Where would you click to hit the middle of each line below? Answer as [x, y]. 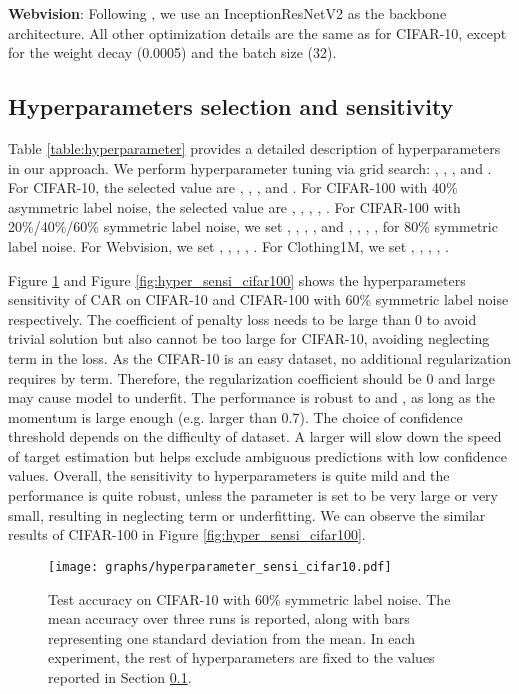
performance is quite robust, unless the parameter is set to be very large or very [253, 495]
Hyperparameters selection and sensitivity [231, 106]
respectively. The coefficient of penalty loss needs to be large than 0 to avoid [242, 318]
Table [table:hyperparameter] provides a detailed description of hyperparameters [254, 147]
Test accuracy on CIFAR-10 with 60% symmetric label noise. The [249, 598]
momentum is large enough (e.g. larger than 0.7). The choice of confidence [235, 416]
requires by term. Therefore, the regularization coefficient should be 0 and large [251, 377]
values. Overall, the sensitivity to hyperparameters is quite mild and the [229, 475]
